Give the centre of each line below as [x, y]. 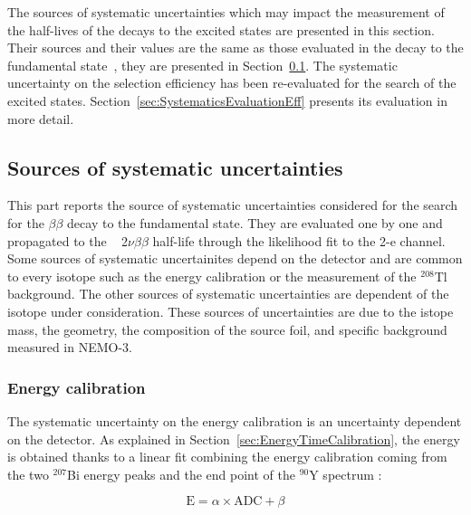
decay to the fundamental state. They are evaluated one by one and [255, 222]
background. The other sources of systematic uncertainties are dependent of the [228, 294]
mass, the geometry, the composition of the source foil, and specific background [227, 329]
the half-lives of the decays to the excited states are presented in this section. [221, 29]
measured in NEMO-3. [70, 347]
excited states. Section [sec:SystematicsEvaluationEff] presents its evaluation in [227, 100]
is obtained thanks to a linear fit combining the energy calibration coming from [227, 457]
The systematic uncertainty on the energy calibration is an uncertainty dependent [235, 420]
